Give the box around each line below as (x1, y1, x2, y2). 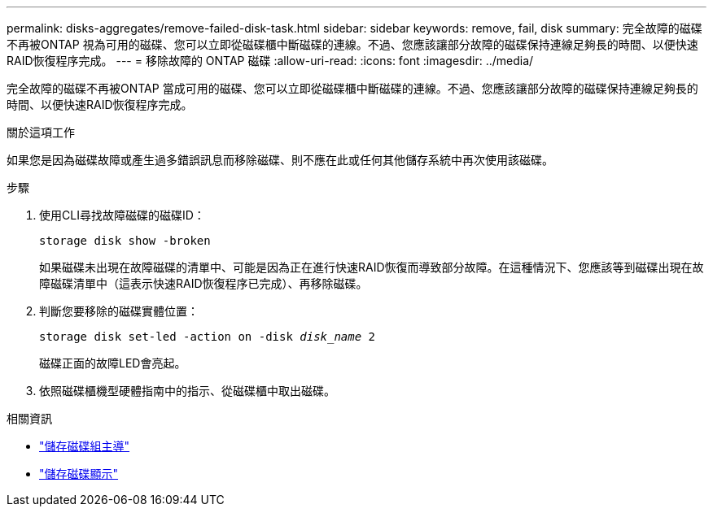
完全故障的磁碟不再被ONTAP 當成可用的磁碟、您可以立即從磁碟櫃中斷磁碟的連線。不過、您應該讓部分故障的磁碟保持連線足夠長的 (7, 81, 698, 95)
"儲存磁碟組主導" (39, 439, 130, 453)
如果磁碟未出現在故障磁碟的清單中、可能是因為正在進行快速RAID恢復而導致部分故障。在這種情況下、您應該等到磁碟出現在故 (39, 260, 704, 274)
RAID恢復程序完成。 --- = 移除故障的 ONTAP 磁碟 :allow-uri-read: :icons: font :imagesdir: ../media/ (7, 54, 534, 67)
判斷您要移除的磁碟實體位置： (39, 304, 199, 318)
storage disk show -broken (39, 234, 211, 247)
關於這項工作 (7, 125, 75, 139)
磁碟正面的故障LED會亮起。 (39, 356, 186, 370)
